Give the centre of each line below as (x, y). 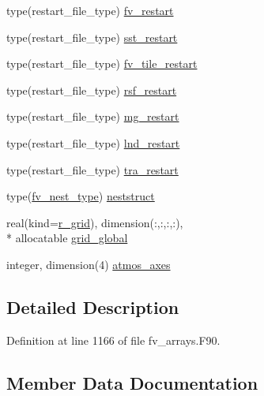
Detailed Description (93, 306)
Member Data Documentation (132, 382)
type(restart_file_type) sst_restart (92, 37)
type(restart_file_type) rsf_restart (92, 90)
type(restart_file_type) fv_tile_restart (102, 64)
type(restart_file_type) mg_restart (93, 116)
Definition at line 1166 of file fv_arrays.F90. (113, 340)
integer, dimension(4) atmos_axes (89, 264)
